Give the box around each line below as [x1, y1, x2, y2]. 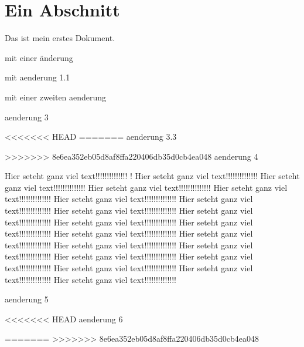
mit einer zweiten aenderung [5, 90, 107, 103]
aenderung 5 [5, 293, 49, 305]
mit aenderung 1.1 [5, 71, 70, 83]
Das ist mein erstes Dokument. [5, 32, 115, 44]
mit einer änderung [5, 51, 73, 63]
